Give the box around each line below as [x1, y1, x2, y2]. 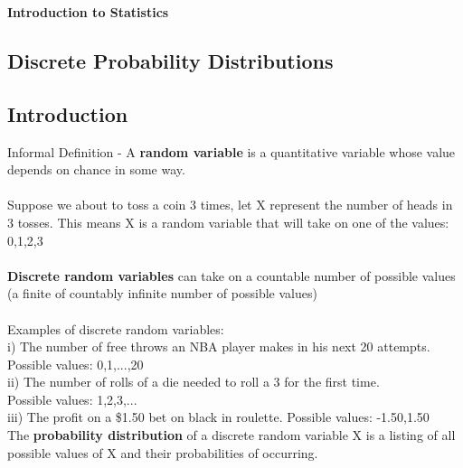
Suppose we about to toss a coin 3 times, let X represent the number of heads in [7, 195, 453, 214]
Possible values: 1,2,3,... [7, 389, 137, 408]
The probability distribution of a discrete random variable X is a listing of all [7, 426, 456, 445]
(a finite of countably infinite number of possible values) [7, 284, 317, 303]
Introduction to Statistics [7, 3, 169, 21]
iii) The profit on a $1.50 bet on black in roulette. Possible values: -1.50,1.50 [7, 407, 430, 426]
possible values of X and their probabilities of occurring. [7, 443, 318, 462]
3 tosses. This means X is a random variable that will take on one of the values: [7, 212, 449, 231]
